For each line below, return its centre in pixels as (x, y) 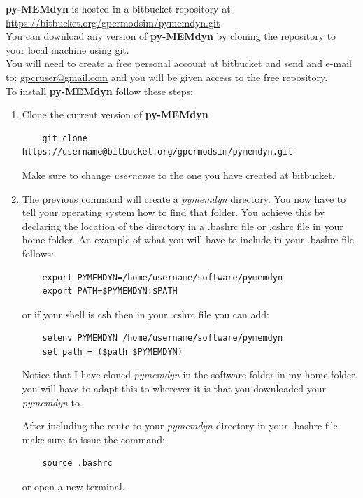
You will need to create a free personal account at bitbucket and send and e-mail (179, 63)
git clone (65, 138)
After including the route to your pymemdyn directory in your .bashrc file (180, 426)
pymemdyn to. (52, 402)
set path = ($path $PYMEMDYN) (112, 351)
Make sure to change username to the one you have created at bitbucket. (178, 175)
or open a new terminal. (73, 486)
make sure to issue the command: (93, 439)
